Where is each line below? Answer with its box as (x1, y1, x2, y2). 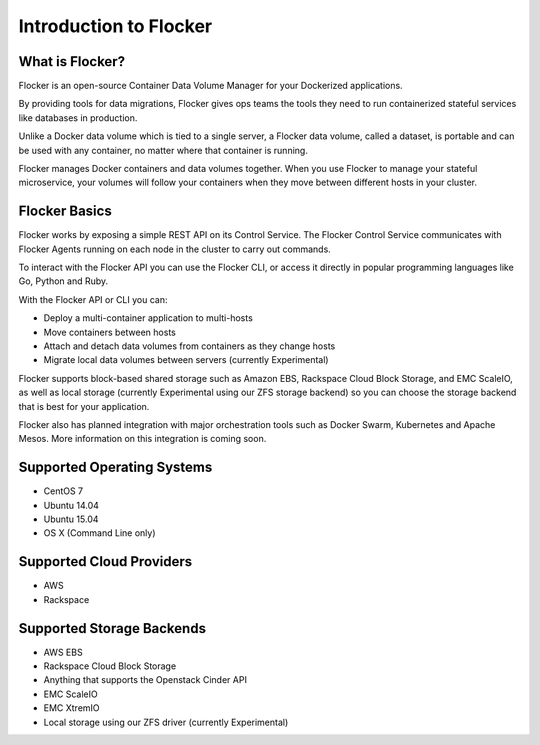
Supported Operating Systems (18, 459, 213, 476)
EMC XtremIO (43, 702, 100, 714)
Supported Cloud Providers (18, 553, 193, 570)
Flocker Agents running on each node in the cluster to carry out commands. (18, 243, 332, 255)
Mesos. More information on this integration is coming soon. (18, 433, 267, 445)
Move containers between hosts (43, 326, 177, 338)
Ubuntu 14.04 (43, 499, 100, 511)
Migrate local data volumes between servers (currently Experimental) (43, 354, 329, 366)
